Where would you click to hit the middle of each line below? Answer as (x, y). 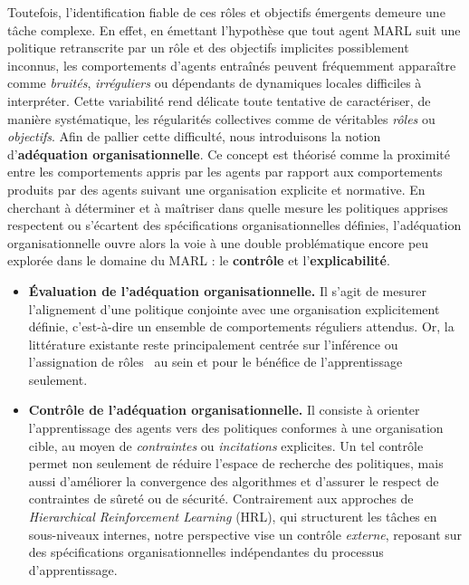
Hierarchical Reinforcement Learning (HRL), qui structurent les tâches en (233, 517)
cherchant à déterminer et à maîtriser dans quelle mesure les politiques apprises (228, 207)
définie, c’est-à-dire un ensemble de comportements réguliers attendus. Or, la (241, 326)
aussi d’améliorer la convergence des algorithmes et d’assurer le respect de (234, 480)
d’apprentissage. (73, 569)
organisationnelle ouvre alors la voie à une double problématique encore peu (218, 242)
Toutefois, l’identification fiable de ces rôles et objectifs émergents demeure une (226, 12)
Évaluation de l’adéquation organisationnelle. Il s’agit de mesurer (227, 290)
